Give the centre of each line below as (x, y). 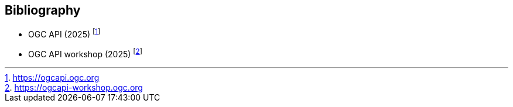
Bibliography (43, 10)
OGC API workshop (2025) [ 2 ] (85, 53)
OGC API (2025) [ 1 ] (64, 34)
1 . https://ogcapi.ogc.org (52, 77)
